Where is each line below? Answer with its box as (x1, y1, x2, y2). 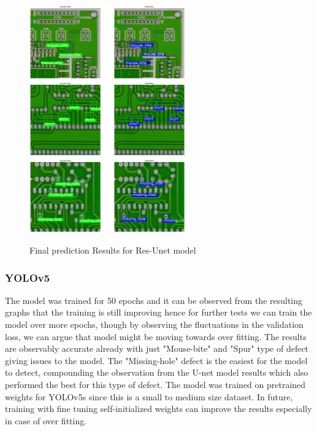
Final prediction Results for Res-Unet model (29, 243, 196, 256)
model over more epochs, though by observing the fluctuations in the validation (5, 317, 304, 330)
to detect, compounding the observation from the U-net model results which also (5, 366, 308, 379)
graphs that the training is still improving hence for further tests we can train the (5, 306, 312, 319)
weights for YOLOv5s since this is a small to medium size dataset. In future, (5, 390, 293, 403)
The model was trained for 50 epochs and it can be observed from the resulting (5, 293, 303, 306)
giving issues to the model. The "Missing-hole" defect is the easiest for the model (5, 354, 308, 367)
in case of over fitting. (5, 414, 87, 427)
